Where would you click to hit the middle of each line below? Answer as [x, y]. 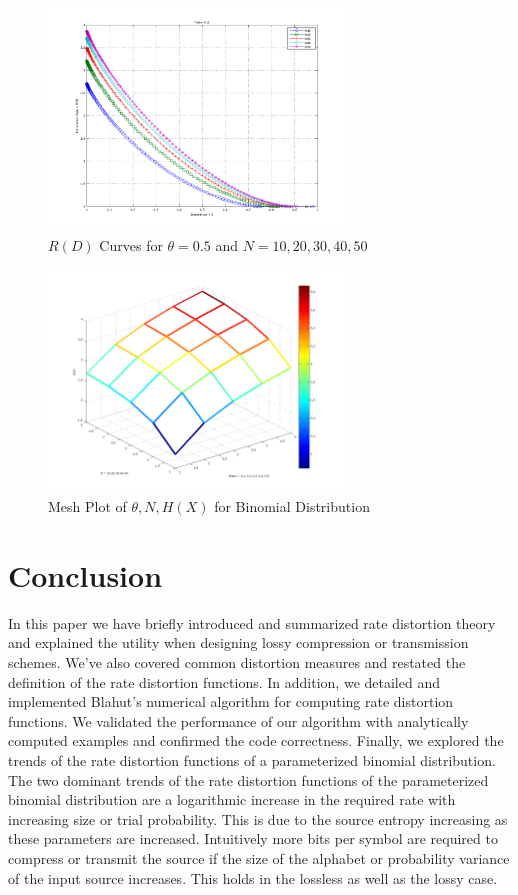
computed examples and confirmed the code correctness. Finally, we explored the [256, 740]
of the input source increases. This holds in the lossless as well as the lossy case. [253, 877]
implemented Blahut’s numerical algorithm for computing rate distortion [231, 701]
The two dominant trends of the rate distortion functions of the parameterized [248, 779]
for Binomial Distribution [292, 506]
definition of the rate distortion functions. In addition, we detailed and [224, 681]
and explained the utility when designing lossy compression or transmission [238, 642]
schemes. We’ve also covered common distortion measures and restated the [237, 662]
